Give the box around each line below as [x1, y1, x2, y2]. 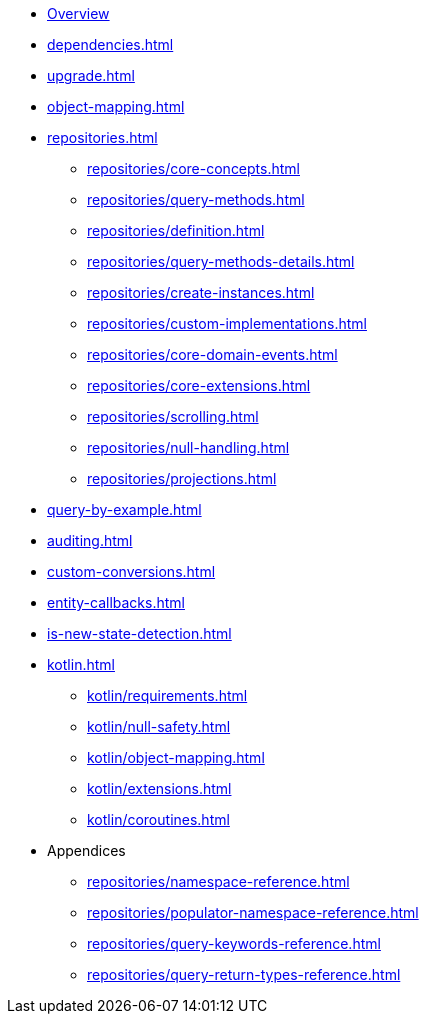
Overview [47, 5, 110, 22]
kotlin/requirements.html [87, 687, 248, 704]
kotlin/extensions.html [87, 780, 232, 797]
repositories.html [47, 129, 158, 146]
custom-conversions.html [47, 563, 216, 580]
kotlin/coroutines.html [87, 811, 230, 828]
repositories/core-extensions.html [87, 377, 311, 394]
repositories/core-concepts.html [87, 160, 300, 177]
